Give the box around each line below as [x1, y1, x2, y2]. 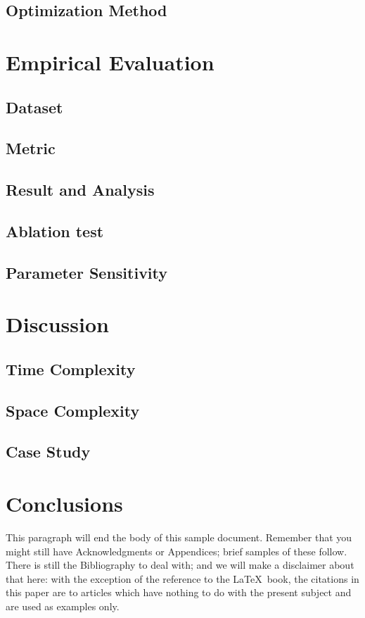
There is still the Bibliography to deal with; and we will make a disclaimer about [6, 557, 354, 572]
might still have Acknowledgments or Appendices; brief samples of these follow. [6, 543, 347, 558]
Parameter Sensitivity [6, 261, 168, 283]
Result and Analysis [6, 179, 155, 201]
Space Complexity [6, 399, 140, 421]
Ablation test [6, 220, 104, 241]
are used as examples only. [6, 598, 120, 613]
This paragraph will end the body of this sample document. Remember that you [6, 529, 352, 544]
